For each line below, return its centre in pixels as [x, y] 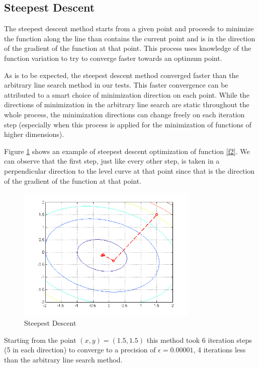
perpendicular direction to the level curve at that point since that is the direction [129, 170]
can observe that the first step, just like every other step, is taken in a [112, 161]
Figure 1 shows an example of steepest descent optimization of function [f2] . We [127, 151]
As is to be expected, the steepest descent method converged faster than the [121, 75]
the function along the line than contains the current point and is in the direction [130, 38]
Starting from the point [40, 340]
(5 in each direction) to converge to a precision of [80, 350]
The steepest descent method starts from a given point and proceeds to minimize [129, 28]
